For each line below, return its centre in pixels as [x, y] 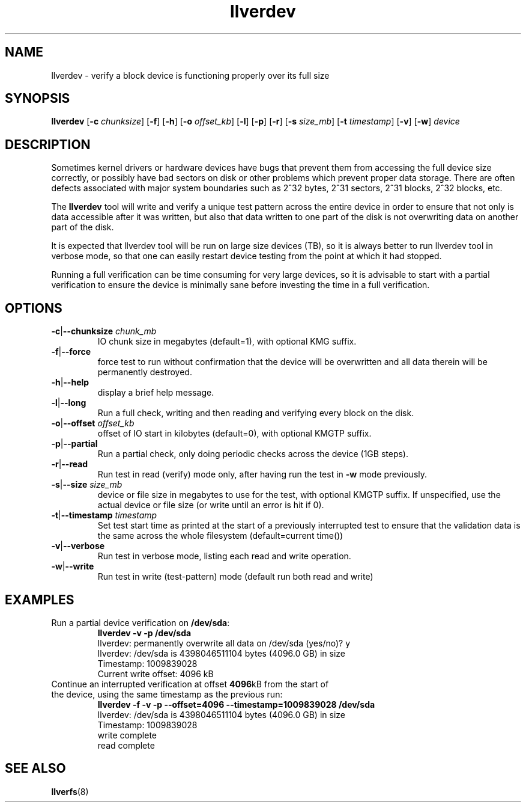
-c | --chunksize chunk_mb [104, 331]
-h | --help [70, 382]
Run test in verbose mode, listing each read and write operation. [224, 556]
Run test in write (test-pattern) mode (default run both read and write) [235, 577]
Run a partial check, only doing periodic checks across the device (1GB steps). [253, 454]
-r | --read [70, 464]
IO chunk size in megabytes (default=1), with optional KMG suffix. [227, 342]
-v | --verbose [78, 546]
